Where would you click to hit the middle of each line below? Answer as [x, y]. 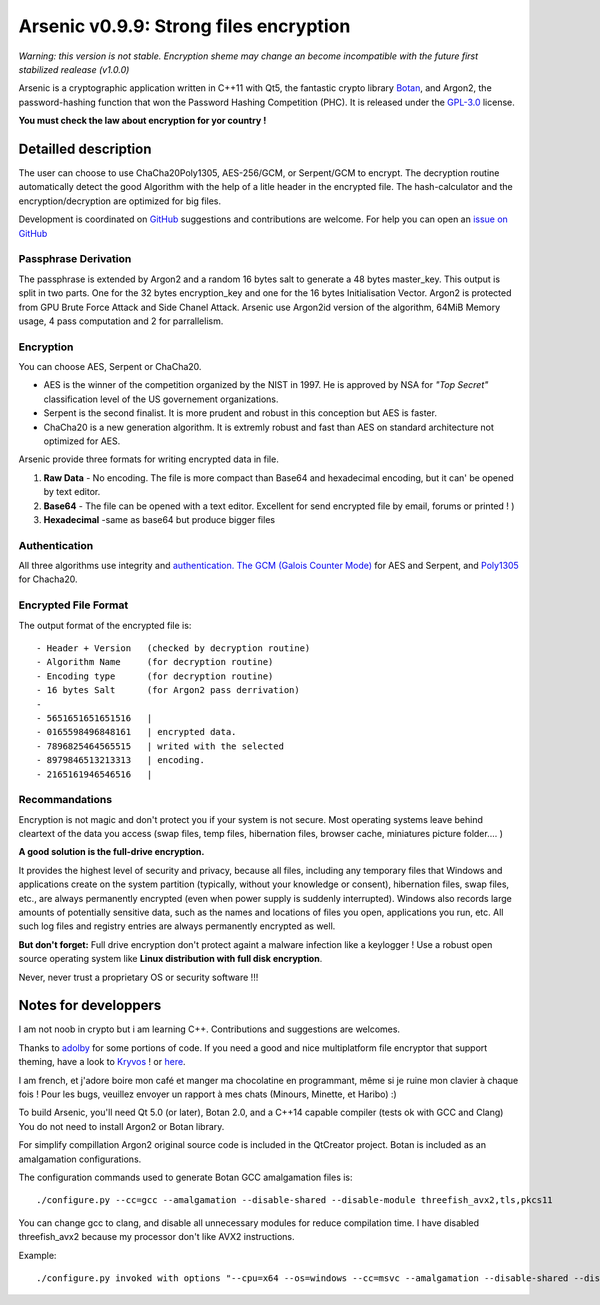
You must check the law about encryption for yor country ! [142, 121]
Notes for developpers [90, 1005]
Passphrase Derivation [75, 259]
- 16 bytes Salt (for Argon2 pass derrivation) [168, 690]
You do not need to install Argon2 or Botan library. [121, 1126]
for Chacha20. [48, 579]
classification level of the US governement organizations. [161, 399]
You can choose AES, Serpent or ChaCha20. [110, 367]
